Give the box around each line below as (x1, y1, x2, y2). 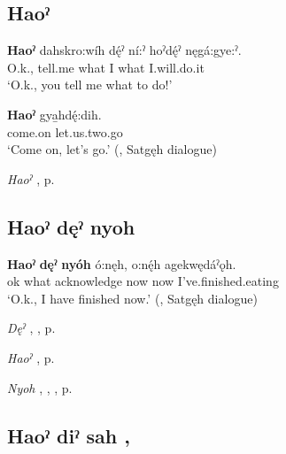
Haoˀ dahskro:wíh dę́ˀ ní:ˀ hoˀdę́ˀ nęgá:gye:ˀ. (7, 41, 242, 59)
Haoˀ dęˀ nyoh (7, 212, 135, 240)
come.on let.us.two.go (7, 122, 123, 141)
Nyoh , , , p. (7, 378, 73, 396)
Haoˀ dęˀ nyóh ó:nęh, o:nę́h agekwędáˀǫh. (7, 254, 236, 273)
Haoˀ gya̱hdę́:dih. (7, 104, 102, 123)
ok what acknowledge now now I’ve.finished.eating (7, 272, 279, 290)
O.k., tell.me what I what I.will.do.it (7, 58, 205, 76)
